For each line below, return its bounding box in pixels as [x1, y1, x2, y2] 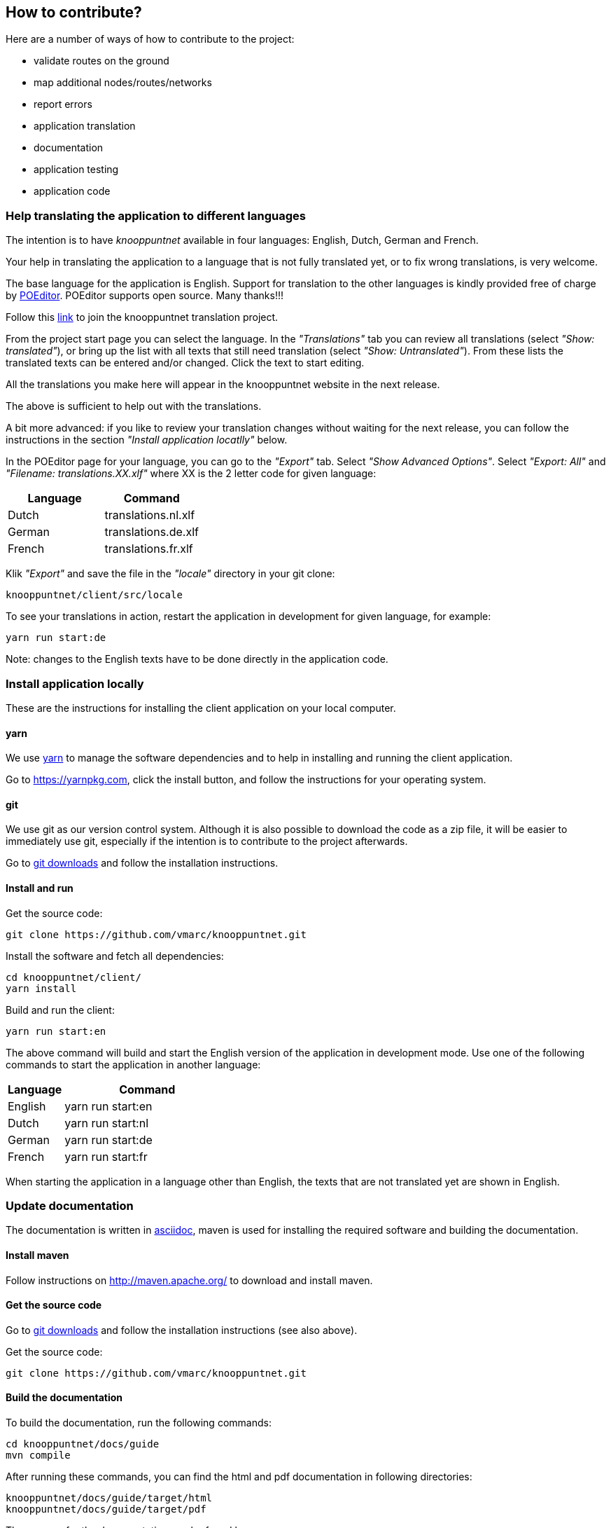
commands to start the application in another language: [6, 1058, 261, 1071]
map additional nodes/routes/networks [34, 76, 212, 89]
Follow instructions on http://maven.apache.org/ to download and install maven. [6, 1274, 373, 1286]
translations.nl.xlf [104, 508, 195, 523]
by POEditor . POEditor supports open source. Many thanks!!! [6, 289, 283, 302]
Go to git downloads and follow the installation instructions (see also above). [6, 1323, 358, 1336]
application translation [34, 120, 136, 132]
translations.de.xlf [104, 525, 199, 539]
